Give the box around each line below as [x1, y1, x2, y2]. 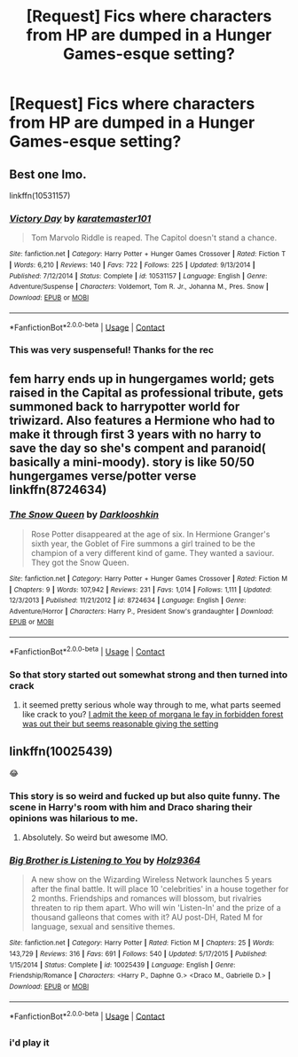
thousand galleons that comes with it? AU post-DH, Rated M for [30, 912, 263, 923]
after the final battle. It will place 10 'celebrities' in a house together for [30, 884, 289, 895]
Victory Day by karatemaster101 [9, 212, 152, 224]
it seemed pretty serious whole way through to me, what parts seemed [21, 700, 281, 710]
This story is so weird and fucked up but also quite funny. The [9, 789, 281, 802]
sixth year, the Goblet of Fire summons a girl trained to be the [30, 538, 255, 549]
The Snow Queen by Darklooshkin [9, 508, 160, 521]
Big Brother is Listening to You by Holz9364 [9, 854, 201, 866]
